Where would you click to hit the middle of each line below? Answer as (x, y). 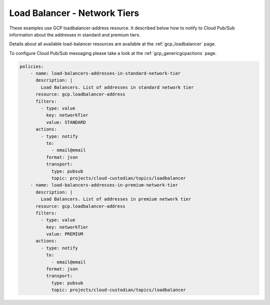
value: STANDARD (66, 122)
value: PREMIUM (64, 234)
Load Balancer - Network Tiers (74, 13)
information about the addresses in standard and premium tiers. (75, 34)
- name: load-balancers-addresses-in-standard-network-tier (105, 73)
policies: (32, 66)
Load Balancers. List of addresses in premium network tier (116, 199)
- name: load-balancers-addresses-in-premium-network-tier (104, 185)
